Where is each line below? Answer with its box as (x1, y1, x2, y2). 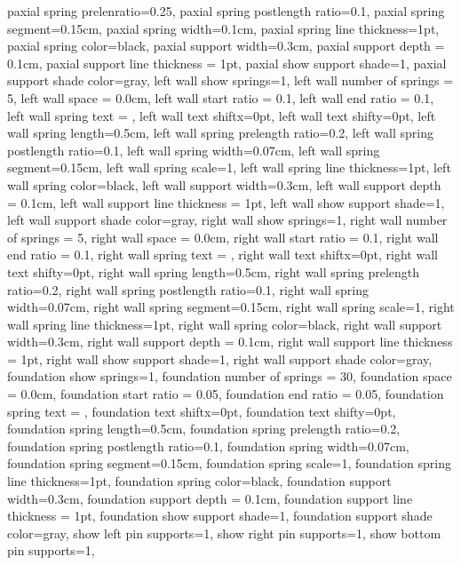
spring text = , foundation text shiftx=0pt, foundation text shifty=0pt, (7, 402, 396, 420)
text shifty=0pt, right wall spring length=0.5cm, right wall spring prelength (7, 262, 420, 281)
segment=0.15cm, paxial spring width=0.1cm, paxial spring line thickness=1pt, (7, 19, 440, 37)
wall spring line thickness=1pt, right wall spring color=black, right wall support (7, 314, 442, 333)
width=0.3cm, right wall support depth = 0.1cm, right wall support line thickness (7, 332, 453, 351)
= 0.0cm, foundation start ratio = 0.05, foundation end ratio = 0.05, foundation (7, 385, 444, 403)
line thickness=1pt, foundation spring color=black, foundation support (7, 472, 392, 490)
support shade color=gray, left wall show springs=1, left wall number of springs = (7, 71, 454, 90)
